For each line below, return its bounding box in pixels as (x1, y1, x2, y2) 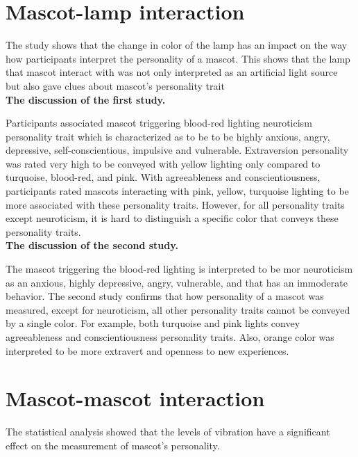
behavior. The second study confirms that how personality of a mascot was (6, 289, 324, 303)
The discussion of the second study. (6, 238, 178, 252)
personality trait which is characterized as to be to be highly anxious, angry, (6, 129, 330, 143)
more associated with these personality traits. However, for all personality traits (6, 197, 345, 211)
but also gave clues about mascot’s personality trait (6, 78, 225, 93)
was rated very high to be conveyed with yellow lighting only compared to (6, 156, 321, 170)
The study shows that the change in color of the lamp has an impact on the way (6, 38, 348, 52)
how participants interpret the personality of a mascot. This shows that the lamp (6, 51, 350, 65)
